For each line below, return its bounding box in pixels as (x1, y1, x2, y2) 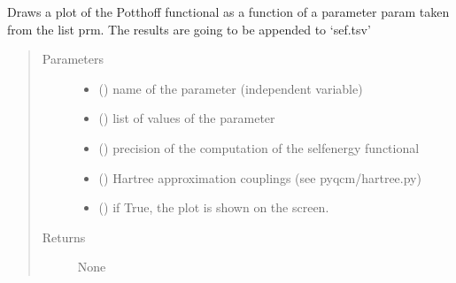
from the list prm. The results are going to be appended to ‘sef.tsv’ (7, 19, 371, 38)
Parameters (42, 50, 104, 68)
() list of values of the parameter (98, 109, 275, 127)
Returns (42, 227, 86, 246)
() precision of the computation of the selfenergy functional (98, 138, 420, 157)
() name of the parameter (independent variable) (98, 79, 363, 97)
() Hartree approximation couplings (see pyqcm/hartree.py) (98, 168, 421, 187)
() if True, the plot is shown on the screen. (98, 198, 329, 217)
